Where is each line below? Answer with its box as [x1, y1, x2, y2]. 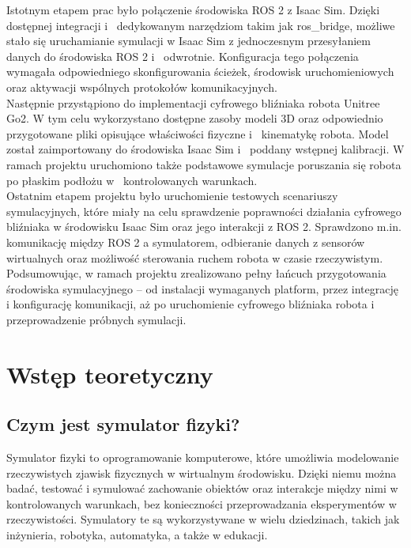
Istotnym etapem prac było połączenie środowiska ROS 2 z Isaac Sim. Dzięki [6, 2, 380, 17]
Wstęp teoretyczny [6, 357, 213, 390]
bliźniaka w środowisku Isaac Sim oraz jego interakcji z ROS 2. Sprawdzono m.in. [6, 218, 402, 235]
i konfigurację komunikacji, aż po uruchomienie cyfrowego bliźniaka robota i [6, 296, 375, 312]
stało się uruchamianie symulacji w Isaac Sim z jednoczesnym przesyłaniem [6, 32, 371, 49]
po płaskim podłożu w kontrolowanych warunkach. [6, 172, 258, 188]
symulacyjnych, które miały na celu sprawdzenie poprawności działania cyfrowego [6, 202, 402, 219]
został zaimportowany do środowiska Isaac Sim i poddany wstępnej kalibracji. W [6, 141, 405, 157]
